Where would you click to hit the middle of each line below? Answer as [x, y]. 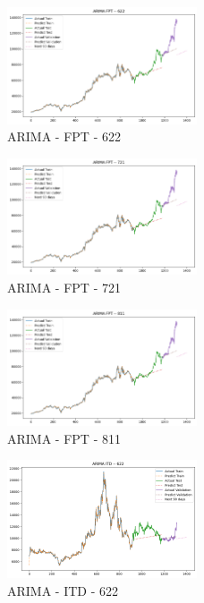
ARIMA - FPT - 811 [64, 438]
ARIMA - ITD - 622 [63, 590]
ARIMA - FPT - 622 [64, 136]
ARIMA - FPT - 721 [64, 287]
